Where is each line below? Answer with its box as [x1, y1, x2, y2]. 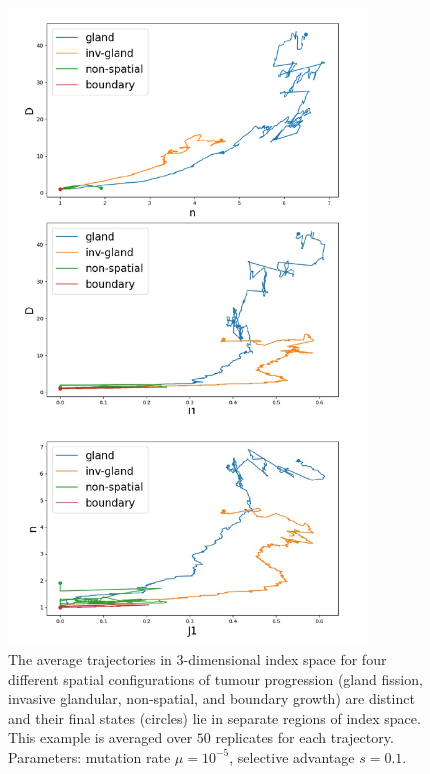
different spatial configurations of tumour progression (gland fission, [8, 668, 423, 689]
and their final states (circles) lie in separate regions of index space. [8, 707, 421, 728]
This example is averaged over [8, 727, 193, 748]
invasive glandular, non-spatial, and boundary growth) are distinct [8, 688, 415, 709]
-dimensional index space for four [183, 648, 387, 669]
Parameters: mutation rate [8, 746, 171, 767]
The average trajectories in [8, 648, 172, 669]
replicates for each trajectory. [215, 727, 394, 748]
